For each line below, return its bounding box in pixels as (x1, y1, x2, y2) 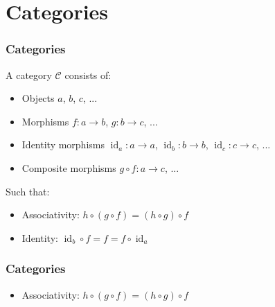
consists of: (64, 67, 112, 82)
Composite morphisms (21, 160, 116, 175)
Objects (21, 91, 55, 105)
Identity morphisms (21, 137, 105, 152)
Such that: (6, 184, 50, 198)
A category (6, 67, 52, 82)
